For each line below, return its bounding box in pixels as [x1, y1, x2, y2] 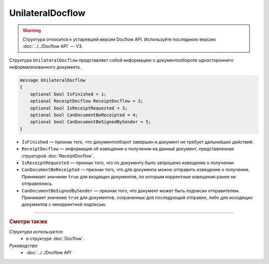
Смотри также [9, 218, 48, 225]
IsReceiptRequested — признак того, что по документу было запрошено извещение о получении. [21, 160, 235, 166]
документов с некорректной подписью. [21, 201, 107, 207]
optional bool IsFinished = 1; [30, 91, 107, 97]
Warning [22, 27, 41, 33]
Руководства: [9, 243, 38, 249]
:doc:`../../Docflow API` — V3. [22, 43, 83, 49]
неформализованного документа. [9, 64, 81, 70]
